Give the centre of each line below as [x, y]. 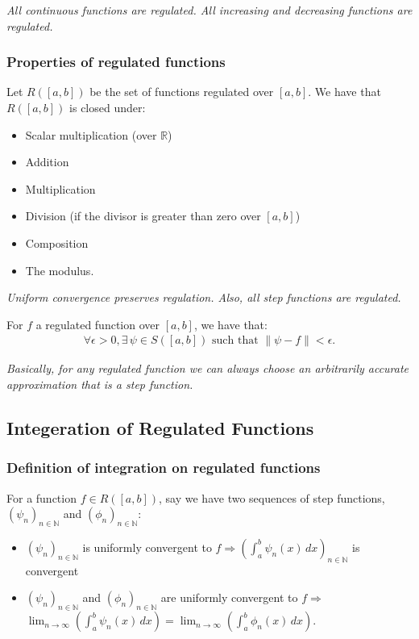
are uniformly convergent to [229, 597]
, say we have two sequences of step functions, [272, 497]
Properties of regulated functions [116, 62]
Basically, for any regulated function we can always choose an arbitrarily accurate [208, 368]
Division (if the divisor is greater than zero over [143, 216]
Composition [57, 242]
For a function [41, 497]
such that [235, 341]
